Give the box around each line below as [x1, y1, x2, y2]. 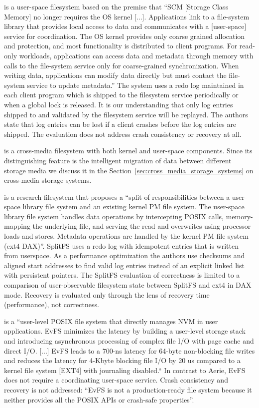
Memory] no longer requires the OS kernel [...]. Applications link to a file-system [4, 11, 250, 21]
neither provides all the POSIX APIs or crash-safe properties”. [4, 394, 194, 405]
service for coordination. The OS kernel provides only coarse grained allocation [4, 30, 245, 41]
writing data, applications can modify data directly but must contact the [4, 70, 227, 80]
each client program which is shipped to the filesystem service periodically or [4, 89, 239, 100]
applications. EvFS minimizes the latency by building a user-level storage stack [4, 326, 246, 336]
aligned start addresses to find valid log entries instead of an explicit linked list [4, 260, 245, 270]
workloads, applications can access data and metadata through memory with [19, 50, 254, 60]
